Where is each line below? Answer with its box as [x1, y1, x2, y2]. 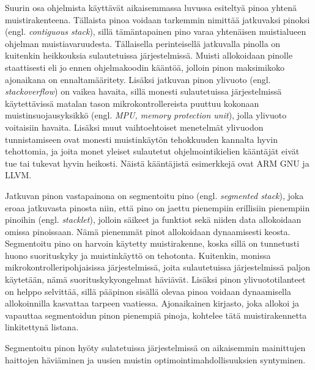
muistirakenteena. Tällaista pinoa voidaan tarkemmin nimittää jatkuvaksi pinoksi [5, 13, 310, 26]
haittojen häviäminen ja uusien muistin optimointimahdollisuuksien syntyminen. [5, 353, 306, 366]
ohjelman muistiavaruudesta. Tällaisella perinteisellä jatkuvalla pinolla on [5, 37, 281, 49]
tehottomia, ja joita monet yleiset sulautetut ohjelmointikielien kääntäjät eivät [5, 145, 300, 158]
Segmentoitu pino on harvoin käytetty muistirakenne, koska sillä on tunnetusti [5, 237, 300, 250]
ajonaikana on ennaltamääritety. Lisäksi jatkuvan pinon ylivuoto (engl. [5, 73, 271, 85]
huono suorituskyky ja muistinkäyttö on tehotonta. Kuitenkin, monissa [5, 248, 271, 261]
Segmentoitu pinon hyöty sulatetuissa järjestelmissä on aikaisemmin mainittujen [5, 341, 306, 354]
